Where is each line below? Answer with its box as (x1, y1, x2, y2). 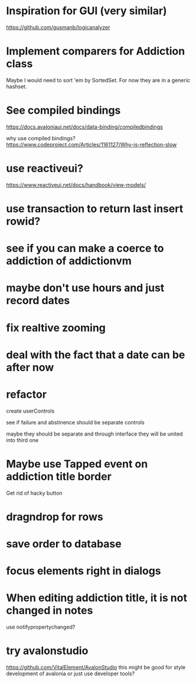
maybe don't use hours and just (6, 281, 165, 295)
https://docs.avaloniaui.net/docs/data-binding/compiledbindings (6, 123, 164, 130)
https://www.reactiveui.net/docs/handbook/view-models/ (6, 181, 146, 188)
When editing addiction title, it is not (6, 591, 188, 605)
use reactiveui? (6, 162, 84, 175)
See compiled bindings (6, 104, 121, 117)
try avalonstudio (6, 644, 89, 658)
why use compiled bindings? (6, 134, 76, 141)
